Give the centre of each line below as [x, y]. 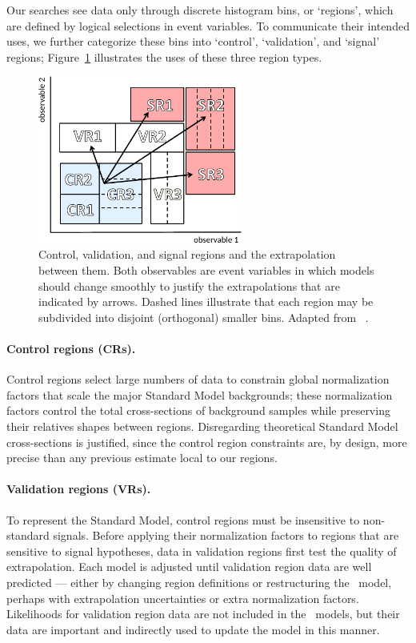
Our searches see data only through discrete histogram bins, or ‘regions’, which [200, 10]
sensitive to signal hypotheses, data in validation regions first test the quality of [202, 551]
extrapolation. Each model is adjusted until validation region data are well [189, 567]
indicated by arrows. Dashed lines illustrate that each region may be [206, 301]
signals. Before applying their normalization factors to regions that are [226, 535]
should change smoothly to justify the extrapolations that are [189, 285]
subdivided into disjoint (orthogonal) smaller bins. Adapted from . [204, 317]
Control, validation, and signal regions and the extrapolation [187, 254]
